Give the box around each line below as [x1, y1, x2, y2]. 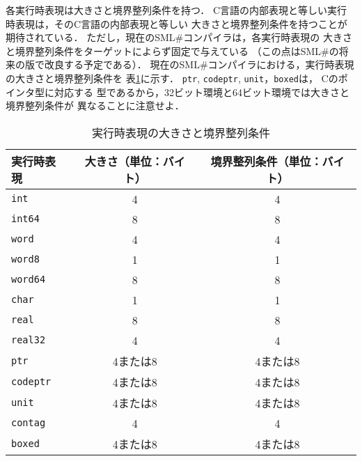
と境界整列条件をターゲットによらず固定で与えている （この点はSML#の [6, 43, 339, 58]
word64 [11, 274, 46, 286]
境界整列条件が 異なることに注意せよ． [6, 98, 184, 113]
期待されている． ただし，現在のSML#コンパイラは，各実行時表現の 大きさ [6, 30, 352, 45]
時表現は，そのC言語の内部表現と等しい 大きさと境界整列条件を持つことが [6, 16, 347, 31]
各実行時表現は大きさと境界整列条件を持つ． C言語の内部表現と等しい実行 [6, 3, 347, 17]
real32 [11, 334, 46, 346]
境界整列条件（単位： [210, 153, 322, 169]
